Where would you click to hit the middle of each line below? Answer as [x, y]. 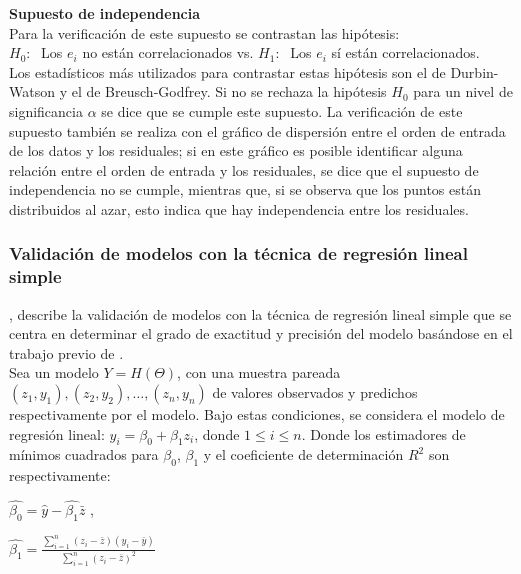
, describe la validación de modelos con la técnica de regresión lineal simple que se [260, 313]
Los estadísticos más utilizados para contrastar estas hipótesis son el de [227, 71]
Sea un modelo [54, 372]
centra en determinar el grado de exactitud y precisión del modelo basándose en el [261, 333]
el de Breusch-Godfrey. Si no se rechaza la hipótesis [229, 91]
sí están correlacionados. [405, 52]
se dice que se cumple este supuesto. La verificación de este [282, 110]
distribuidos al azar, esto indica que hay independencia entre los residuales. [239, 208]
